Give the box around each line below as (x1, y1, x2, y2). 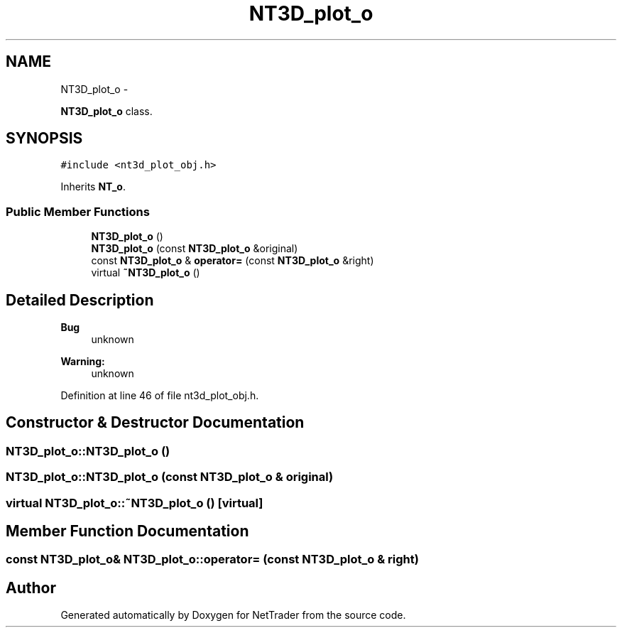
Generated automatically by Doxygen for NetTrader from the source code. (60, 609, 406, 622)
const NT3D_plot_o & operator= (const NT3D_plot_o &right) (91, 254, 374, 267)
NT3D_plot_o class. (60, 104, 153, 117)
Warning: (60, 355, 105, 368)
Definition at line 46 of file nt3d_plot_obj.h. (60, 389, 259, 402)
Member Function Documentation (6, 522, 249, 541)
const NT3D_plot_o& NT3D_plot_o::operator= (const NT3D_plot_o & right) (6, 552, 419, 567)
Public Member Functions (6, 204, 150, 219)
